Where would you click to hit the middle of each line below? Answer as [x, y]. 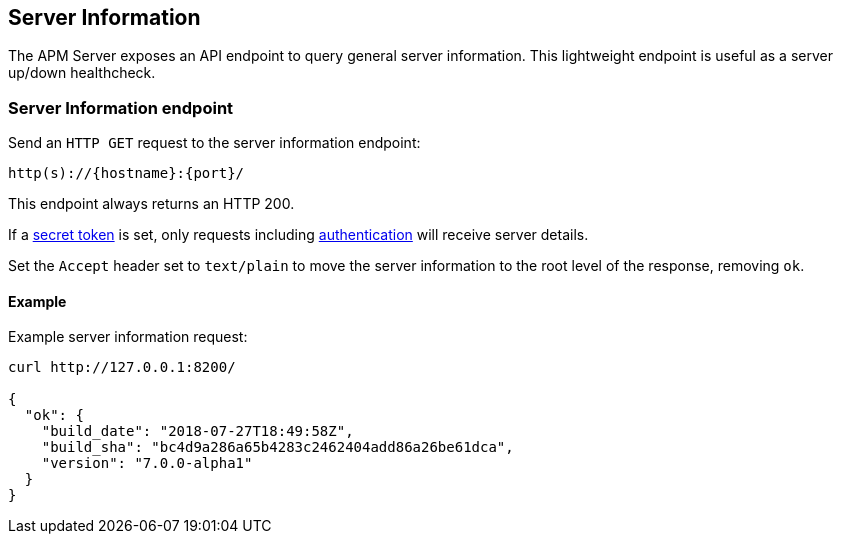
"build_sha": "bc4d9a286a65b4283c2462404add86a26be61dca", [277, 447]
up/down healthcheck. [82, 73]
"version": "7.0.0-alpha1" [147, 463]
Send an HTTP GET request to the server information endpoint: [214, 143]
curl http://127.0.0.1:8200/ [122, 367]
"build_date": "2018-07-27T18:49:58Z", [197, 431]
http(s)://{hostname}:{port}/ [126, 173]
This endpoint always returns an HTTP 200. [151, 204]
